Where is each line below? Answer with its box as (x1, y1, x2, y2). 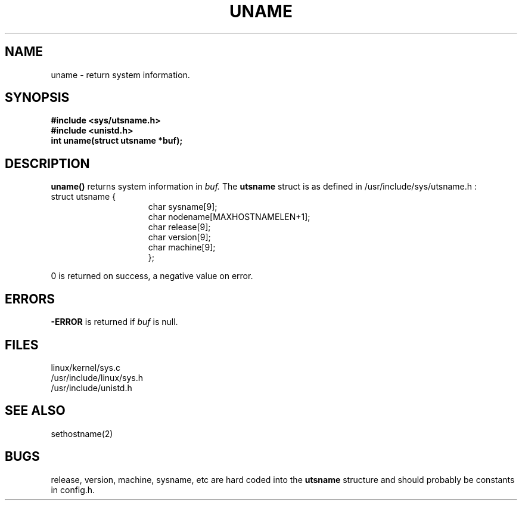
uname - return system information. (51, 69, 190, 80)
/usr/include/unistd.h (51, 382, 132, 393)
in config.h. (51, 484, 95, 495)
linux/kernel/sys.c (51, 362, 120, 373)
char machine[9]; (148, 242, 216, 253)
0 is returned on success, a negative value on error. (51, 271, 253, 281)
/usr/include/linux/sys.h (51, 372, 144, 383)
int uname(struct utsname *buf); (51, 135, 183, 146)
